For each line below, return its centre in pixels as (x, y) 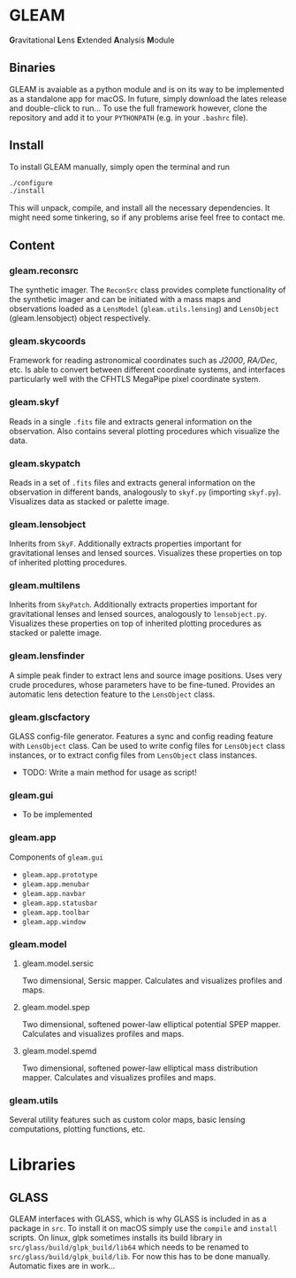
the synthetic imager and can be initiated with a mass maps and (125, 299)
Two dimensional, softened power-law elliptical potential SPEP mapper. (151, 1024)
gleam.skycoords (48, 340)
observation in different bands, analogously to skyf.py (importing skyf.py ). (145, 492)
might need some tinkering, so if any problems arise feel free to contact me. (147, 217)
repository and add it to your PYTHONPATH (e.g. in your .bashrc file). (129, 117)
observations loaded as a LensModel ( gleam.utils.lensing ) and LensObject (144, 308)
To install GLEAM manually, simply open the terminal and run (120, 167)
